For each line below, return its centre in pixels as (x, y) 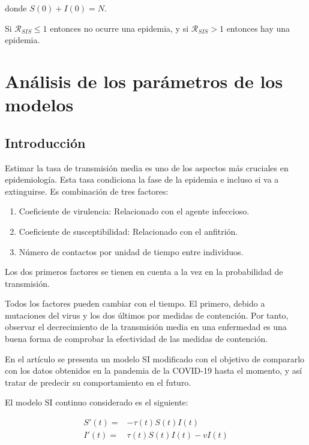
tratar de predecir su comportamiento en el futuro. (98, 382)
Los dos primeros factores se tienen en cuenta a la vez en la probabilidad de (144, 272)
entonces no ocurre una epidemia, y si (119, 28)
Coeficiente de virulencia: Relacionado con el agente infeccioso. (134, 211)
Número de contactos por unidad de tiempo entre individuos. (131, 251)
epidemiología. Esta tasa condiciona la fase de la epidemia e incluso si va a (142, 179)
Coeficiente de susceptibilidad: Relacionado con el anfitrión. (128, 231)
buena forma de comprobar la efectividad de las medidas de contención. (136, 339)
